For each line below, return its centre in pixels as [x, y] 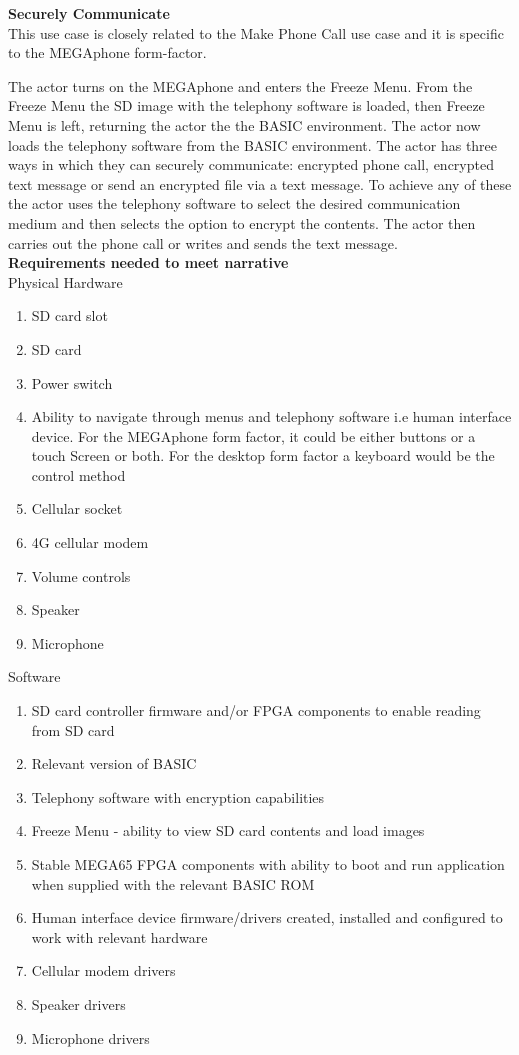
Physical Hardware [65, 281]
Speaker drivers [78, 1003]
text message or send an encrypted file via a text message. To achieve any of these [260, 183]
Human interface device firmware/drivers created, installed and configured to [267, 917]
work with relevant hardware [119, 936]
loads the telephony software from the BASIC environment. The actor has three [253, 144]
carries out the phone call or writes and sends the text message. [203, 242]
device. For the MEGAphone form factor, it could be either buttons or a [253, 435]
